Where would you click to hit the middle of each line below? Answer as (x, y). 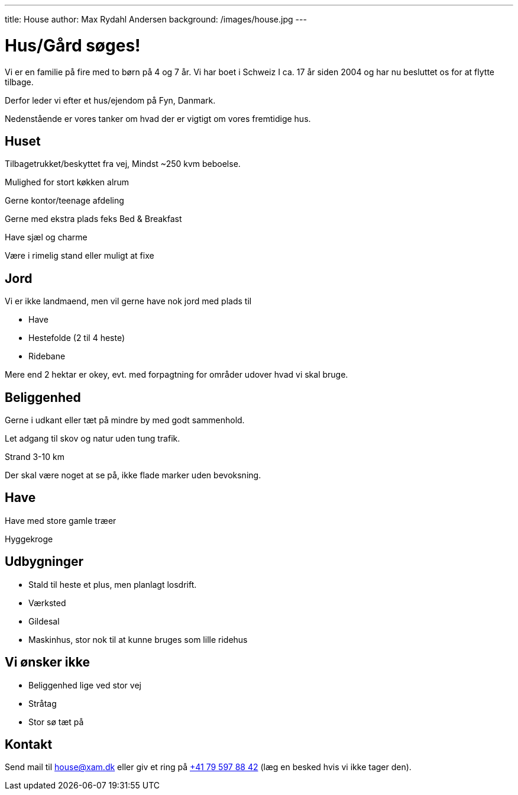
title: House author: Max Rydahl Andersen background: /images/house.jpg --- (156, 19)
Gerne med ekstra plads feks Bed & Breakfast (93, 219)
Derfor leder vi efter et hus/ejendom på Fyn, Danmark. (110, 100)
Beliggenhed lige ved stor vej (85, 685)
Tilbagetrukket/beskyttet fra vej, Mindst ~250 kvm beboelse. (123, 164)
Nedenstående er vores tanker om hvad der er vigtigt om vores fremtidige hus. (158, 118)
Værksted (47, 603)
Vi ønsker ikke (47, 662)
